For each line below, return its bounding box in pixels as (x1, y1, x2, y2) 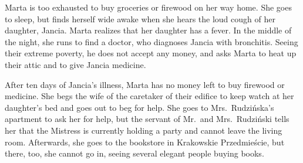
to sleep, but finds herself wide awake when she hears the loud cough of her (5, 12, 275, 25)
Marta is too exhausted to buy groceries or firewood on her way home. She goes (5, 1, 292, 13)
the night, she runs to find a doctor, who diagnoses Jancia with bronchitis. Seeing (5, 35, 298, 47)
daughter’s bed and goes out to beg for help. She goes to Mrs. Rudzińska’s (5, 101, 274, 113)
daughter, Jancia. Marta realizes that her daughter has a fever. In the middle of (5, 24, 292, 36)
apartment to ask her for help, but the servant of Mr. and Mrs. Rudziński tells (5, 113, 289, 125)
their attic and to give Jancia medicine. (5, 58, 146, 70)
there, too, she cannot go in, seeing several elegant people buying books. (5, 147, 264, 159)
